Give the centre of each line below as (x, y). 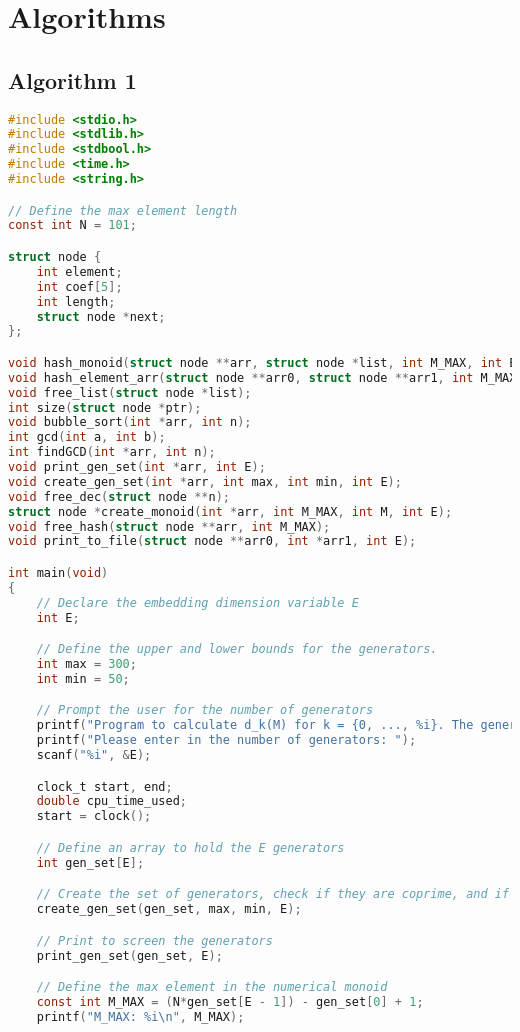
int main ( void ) (58, 572)
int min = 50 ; (83, 678)
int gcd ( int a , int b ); (87, 437)
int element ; (79, 271)
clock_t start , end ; (104, 786)
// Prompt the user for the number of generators (205, 710)
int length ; (76, 301)
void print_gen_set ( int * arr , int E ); (137, 467)
